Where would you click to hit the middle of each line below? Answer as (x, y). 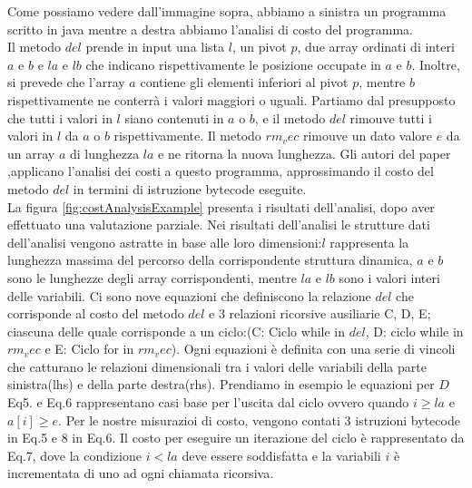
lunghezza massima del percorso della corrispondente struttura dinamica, (210, 260)
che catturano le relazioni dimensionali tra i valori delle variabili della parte (217, 366)
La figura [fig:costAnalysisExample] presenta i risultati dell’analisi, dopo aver (221, 206)
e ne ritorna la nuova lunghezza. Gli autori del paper (305, 153)
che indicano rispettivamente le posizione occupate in (233, 64)
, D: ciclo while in (414, 331)
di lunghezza (104, 153)
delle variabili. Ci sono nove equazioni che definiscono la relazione (189, 295)
